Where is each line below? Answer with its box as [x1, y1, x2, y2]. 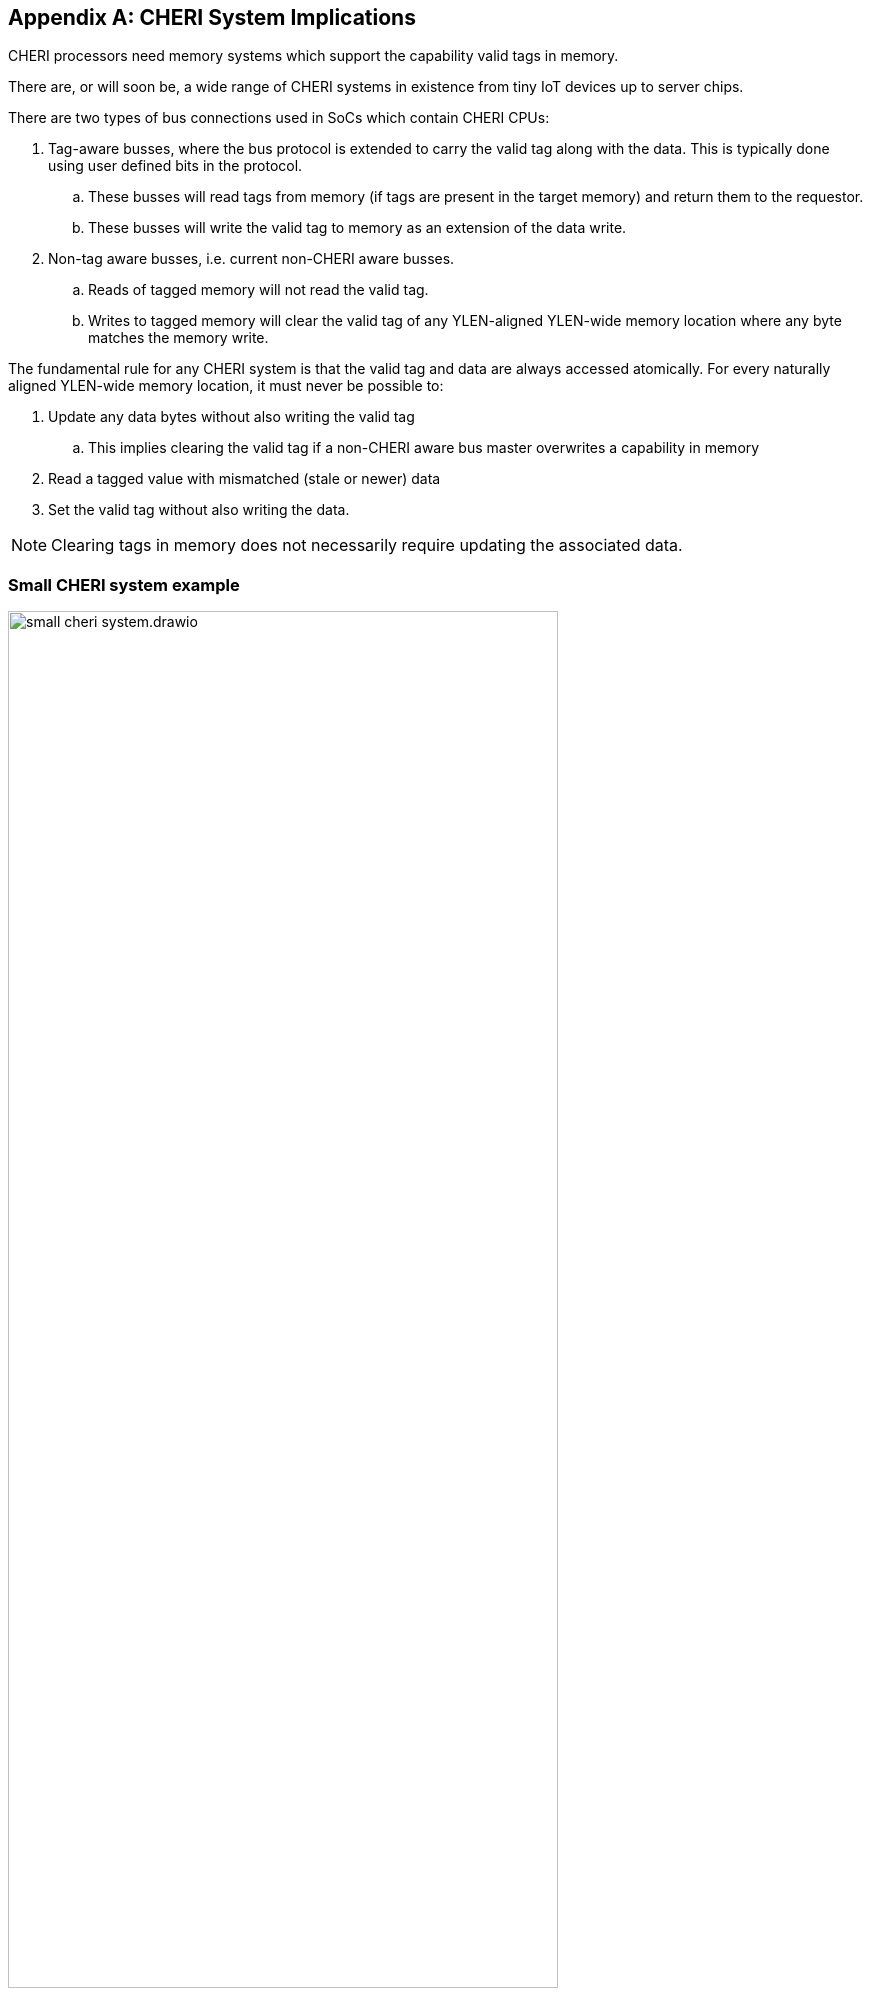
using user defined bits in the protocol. [48, 157, 303, 175]
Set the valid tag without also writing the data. [48, 501, 350, 519]
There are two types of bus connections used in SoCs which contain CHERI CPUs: [8, 109, 550, 127]
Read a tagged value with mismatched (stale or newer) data [48, 470, 441, 488]
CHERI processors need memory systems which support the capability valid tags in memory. [8, 47, 619, 65]
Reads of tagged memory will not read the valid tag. [88, 281, 429, 299]
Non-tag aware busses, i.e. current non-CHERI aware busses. [48, 250, 455, 268]
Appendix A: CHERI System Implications [8, 5, 416, 30]
